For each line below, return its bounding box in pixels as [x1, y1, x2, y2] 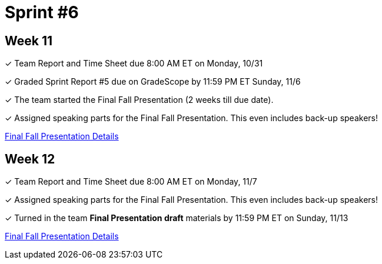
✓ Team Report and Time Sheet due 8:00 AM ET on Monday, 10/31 [5, 58, 263, 69]
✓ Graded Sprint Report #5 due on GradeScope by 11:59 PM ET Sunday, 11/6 [5, 76, 301, 87]
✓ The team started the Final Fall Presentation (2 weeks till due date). [5, 95, 274, 105]
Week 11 [5, 33, 53, 48]
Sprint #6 [5, 2, 79, 22]
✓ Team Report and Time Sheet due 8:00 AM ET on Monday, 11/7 [5, 176, 257, 187]
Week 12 [5, 151, 55, 166]
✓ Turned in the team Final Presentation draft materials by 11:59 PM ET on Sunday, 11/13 [5, 213, 348, 223]
